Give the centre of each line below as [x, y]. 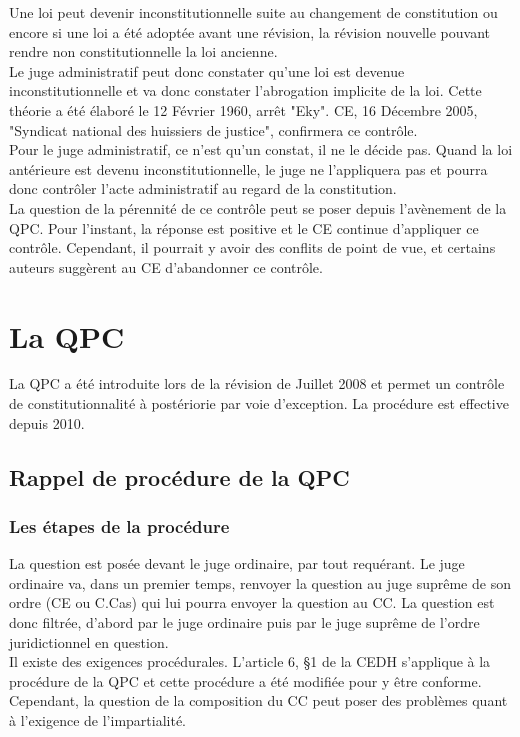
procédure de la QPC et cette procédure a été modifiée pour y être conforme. [245, 680]
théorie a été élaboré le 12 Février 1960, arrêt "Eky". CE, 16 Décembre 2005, [243, 109]
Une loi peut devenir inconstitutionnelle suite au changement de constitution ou [253, 12]
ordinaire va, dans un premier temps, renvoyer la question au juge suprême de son [260, 582]
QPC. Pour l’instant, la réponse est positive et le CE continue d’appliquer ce [244, 227]
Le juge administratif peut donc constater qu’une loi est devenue [207, 70]
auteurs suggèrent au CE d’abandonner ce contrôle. [166, 266]
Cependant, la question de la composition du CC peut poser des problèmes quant [258, 700]
